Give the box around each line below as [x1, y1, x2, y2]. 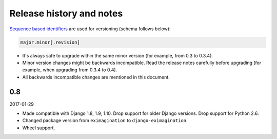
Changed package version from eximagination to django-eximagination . [22, 117, 188, 124]
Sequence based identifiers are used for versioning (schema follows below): [9, 26, 171, 32]
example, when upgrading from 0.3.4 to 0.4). [22, 67, 117, 73]
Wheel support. [22, 125, 55, 131]
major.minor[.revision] [20, 39, 81, 45]
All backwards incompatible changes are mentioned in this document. [22, 74, 170, 80]
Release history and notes [9, 8, 123, 19]
